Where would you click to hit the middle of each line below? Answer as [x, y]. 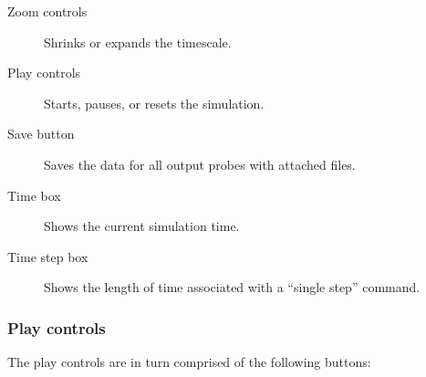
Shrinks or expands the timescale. [138, 42]
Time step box [48, 256]
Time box [34, 195]
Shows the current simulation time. [142, 226]
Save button [41, 134]
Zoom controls [47, 11]
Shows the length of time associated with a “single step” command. [232, 287]
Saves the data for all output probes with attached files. [200, 164]
